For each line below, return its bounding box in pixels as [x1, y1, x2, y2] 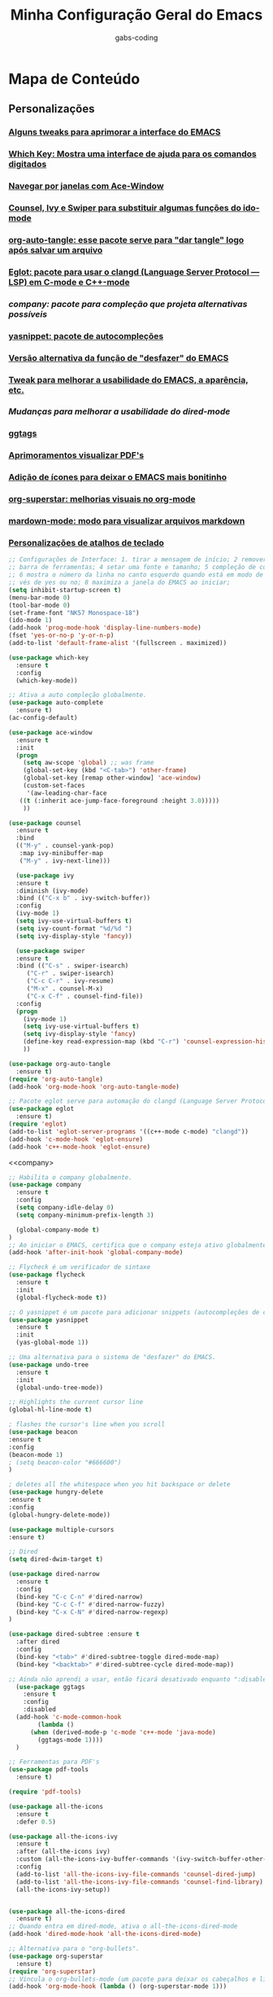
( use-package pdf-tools [8, 1766, 89, 1774]
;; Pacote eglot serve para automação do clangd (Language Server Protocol [8, 1097, 271, 1105]
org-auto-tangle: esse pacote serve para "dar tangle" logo [8, 234, 245, 245]
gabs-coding [115, 33, 158, 42]
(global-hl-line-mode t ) [8, 1406, 93, 1414]
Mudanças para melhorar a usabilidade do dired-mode [8, 406, 231, 417]
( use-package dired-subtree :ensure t [8, 1631, 140, 1639]
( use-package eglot [8, 1105, 75, 1113]
